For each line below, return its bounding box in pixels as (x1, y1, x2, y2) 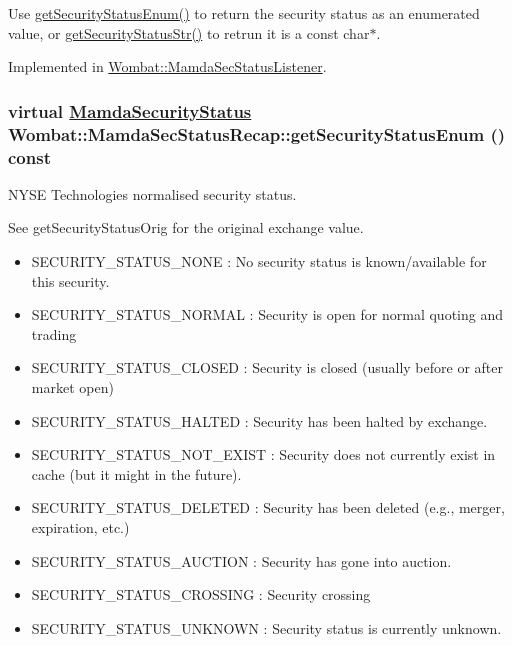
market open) (31, 377, 114, 397)
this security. (31, 270, 110, 291)
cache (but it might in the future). (31, 463, 242, 484)
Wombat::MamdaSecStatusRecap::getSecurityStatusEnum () (8, 121, 506, 146)
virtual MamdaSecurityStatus (8, 98, 252, 123)
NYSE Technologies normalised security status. (8, 183, 297, 204)
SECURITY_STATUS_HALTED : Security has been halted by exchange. (31, 410, 488, 431)
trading (31, 323, 77, 344)
